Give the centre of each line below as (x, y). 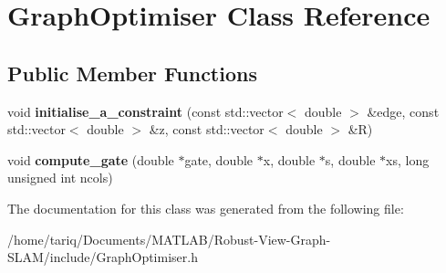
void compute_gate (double (91, 159)
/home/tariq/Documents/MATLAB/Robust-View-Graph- (169, 239)
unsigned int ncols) (60, 178)
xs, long (408, 159)
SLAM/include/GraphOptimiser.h (103, 257)
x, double (289, 159)
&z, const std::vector (207, 129)
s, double (350, 159)
